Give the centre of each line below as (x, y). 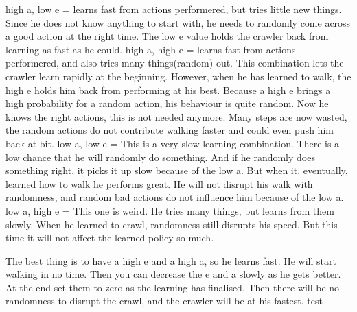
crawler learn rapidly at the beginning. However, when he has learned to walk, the (178, 76)
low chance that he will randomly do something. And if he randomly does (160, 157)
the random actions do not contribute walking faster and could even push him (170, 130)
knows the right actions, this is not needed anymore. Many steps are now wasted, (176, 116)
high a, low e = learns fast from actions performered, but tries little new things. (174, 9)
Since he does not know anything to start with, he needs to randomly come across (178, 22)
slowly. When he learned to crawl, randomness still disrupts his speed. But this (172, 224)
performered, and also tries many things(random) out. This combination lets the (175, 63)
